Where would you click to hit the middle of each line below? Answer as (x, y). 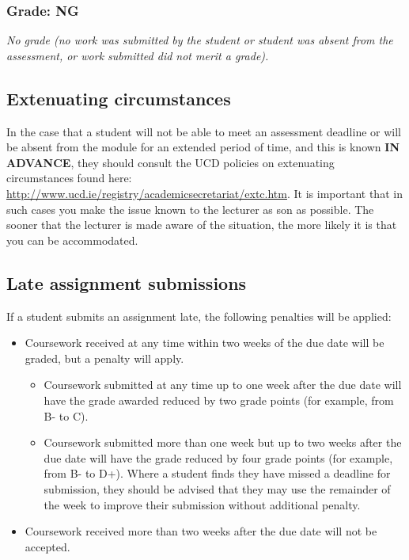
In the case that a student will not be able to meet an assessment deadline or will (204, 131)
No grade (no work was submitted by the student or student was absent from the (200, 40)
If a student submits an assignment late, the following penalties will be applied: (199, 316)
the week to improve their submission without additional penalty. (202, 504)
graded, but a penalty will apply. (104, 358)
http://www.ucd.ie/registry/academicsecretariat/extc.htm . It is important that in (204, 193)
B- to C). (66, 415)
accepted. (47, 546)
